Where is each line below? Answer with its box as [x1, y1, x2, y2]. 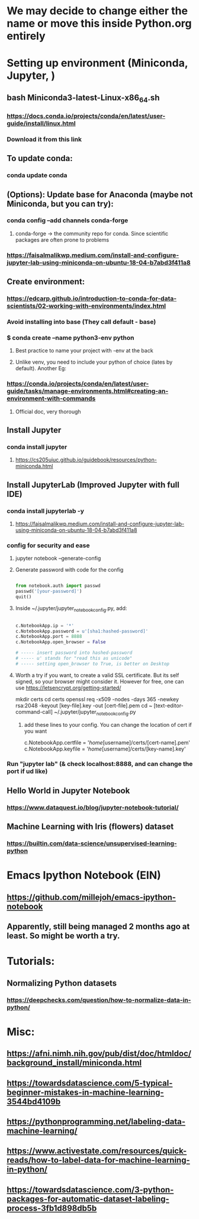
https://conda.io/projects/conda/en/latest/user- [7, 380, 149, 388]
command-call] [15, 708, 53, 715]
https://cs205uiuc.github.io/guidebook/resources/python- [15, 456, 158, 463]
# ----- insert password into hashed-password [15, 650, 133, 656]
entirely [7, 30, 46, 43]
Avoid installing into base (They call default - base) [7, 317, 156, 326]
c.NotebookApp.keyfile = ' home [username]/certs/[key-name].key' [24, 745, 186, 752]
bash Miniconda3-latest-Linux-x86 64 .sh [7, 92, 160, 104]
